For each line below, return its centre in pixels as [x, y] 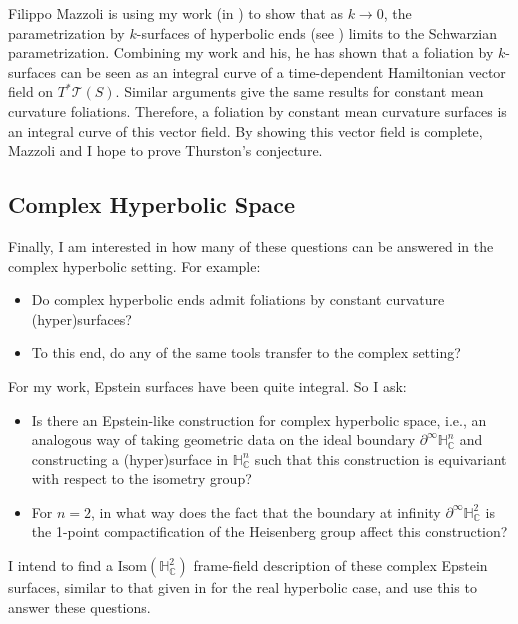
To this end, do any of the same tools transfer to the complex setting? [246, 352]
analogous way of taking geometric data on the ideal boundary [223, 439]
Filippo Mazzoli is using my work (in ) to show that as [175, 13]
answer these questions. [79, 606]
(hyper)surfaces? [81, 318]
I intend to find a [61, 565]
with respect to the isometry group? [141, 478]
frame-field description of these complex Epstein [340, 565]
